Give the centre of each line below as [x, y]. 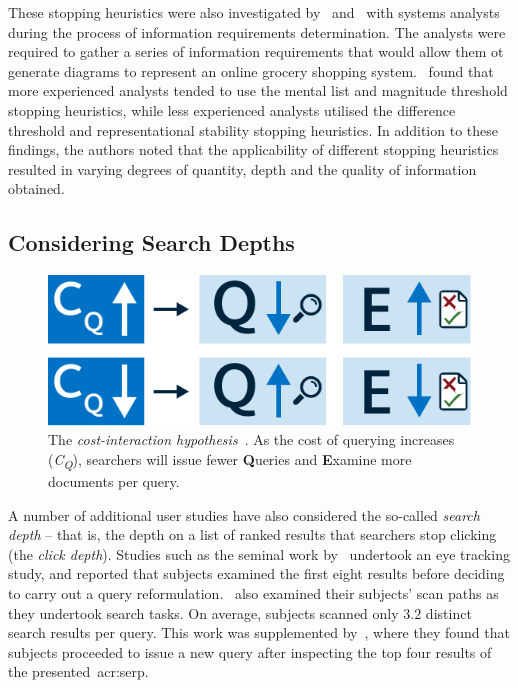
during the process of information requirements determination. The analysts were [257, 31]
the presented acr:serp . [78, 671]
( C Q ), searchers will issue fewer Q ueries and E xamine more [230, 460]
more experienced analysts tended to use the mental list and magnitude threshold [258, 90]
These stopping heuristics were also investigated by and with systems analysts [254, 12]
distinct [448, 612]
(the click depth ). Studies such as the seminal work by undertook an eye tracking [259, 553]
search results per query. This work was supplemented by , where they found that [259, 632]
